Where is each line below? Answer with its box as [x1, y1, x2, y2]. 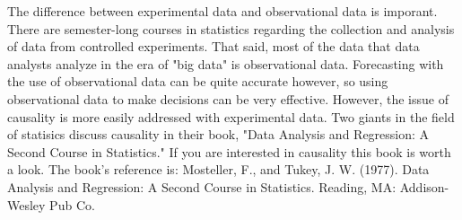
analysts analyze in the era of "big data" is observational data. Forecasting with [7, 54, 444, 73]
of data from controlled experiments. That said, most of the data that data [7, 37, 420, 56]
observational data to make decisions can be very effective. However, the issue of [7, 89, 449, 108]
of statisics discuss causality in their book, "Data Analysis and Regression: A [7, 125, 430, 144]
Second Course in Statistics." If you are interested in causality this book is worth [7, 142, 451, 161]
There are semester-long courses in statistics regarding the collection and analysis [7, 19, 455, 38]
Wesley [7, 195, 46, 214]
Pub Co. [49, 195, 95, 214]
